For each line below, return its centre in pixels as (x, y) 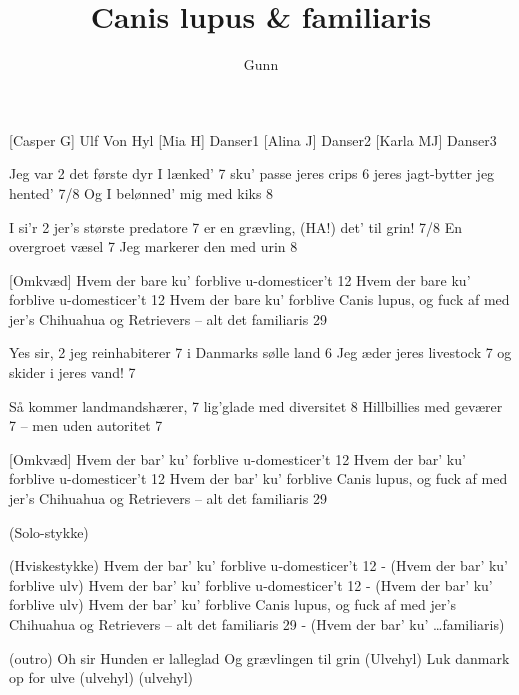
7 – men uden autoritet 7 (86, 425)
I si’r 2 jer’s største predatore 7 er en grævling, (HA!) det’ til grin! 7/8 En (236, 226)
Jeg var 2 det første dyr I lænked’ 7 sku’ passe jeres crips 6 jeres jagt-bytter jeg (252, 173)
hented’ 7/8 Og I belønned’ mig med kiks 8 (141, 192)
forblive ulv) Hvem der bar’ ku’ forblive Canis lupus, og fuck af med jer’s (232, 604)
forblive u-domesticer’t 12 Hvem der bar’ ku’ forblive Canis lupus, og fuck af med (258, 478)
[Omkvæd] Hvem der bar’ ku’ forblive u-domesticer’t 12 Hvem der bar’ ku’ (237, 458)
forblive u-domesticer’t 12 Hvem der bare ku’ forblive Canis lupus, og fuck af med (259, 299)
